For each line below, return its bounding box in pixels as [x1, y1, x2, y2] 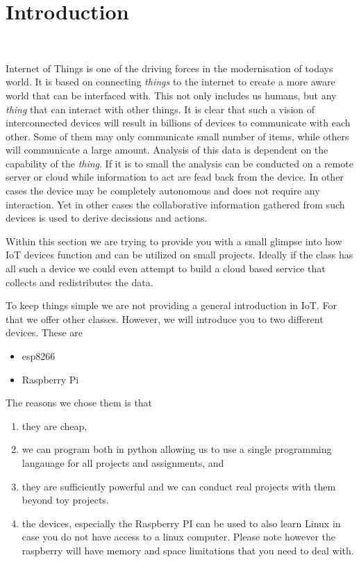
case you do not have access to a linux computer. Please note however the [22, 529, 336, 544]
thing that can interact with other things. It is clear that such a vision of [6, 101, 315, 116]
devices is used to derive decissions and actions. [6, 210, 208, 225]
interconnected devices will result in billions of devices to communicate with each [6, 115, 351, 130]
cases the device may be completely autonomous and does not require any [6, 183, 320, 198]
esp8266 [22, 349, 56, 363]
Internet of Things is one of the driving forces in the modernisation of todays [6, 60, 333, 75]
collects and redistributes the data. [6, 274, 153, 289]
